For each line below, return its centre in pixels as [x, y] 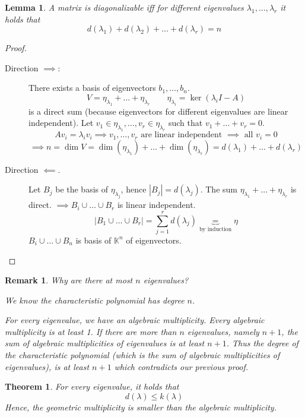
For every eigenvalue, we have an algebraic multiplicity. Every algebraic [135, 320]
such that [185, 123]
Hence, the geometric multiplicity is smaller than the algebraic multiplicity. [141, 407]
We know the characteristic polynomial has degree [95, 300]
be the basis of [82, 189]
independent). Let [61, 123]
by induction [215, 230]
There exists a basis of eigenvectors [92, 88]
